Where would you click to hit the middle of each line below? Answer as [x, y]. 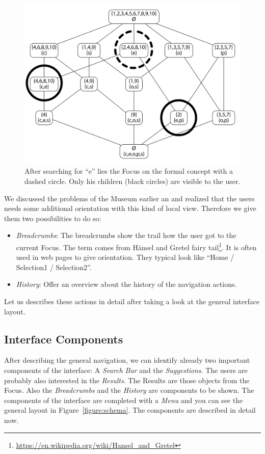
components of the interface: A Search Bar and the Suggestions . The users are [126, 370]
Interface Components [64, 339]
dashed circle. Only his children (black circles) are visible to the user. [132, 181]
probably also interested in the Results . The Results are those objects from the [127, 380]
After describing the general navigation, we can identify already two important [127, 360]
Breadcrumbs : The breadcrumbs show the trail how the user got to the [126, 235]
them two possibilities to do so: [53, 218]
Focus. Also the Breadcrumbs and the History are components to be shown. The [129, 390]
